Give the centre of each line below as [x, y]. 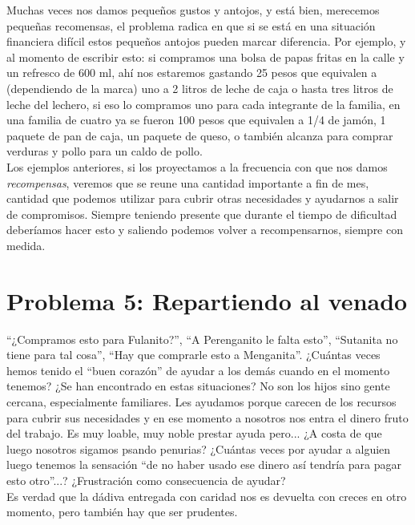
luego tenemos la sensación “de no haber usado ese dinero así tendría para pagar [204, 464]
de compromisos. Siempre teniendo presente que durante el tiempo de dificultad [202, 214]
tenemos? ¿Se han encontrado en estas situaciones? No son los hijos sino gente [198, 386]
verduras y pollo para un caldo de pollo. [105, 151]
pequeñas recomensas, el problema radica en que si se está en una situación [191, 25]
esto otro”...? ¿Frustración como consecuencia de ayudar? [146, 480]
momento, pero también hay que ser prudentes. [122, 512]
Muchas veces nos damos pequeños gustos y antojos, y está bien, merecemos [193, 10]
